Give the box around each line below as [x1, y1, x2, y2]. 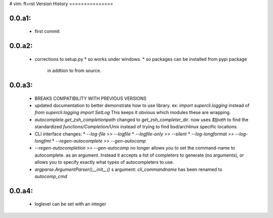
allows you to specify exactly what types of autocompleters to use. [34, 159, 174, 165]
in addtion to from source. [47, 67, 102, 74]
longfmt [34, 137, 51, 144]
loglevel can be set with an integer [34, 201, 106, 207]
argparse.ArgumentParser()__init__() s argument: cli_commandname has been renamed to [34, 166, 222, 172]
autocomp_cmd [34, 173, 68, 179]
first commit [34, 28, 60, 34]
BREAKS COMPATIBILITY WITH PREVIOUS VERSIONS [34, 95, 147, 101]
